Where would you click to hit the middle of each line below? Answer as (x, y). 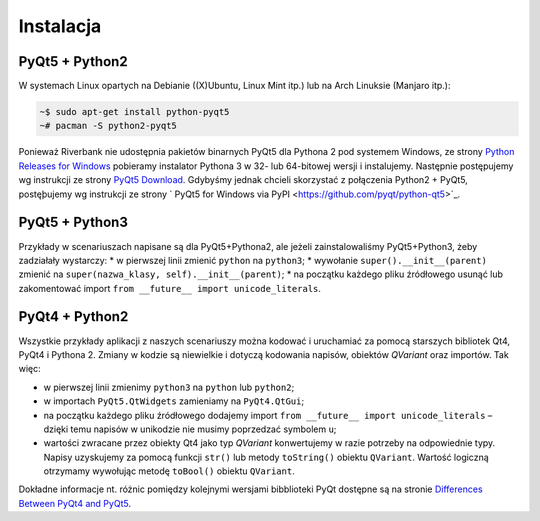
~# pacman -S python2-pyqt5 (108, 126)
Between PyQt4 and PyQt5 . (75, 503)
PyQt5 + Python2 (73, 61)
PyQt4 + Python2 (73, 316)
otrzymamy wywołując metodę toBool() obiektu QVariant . (169, 471)
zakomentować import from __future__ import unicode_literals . (170, 288)
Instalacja (60, 26)
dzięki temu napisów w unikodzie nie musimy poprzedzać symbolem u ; (190, 429)
